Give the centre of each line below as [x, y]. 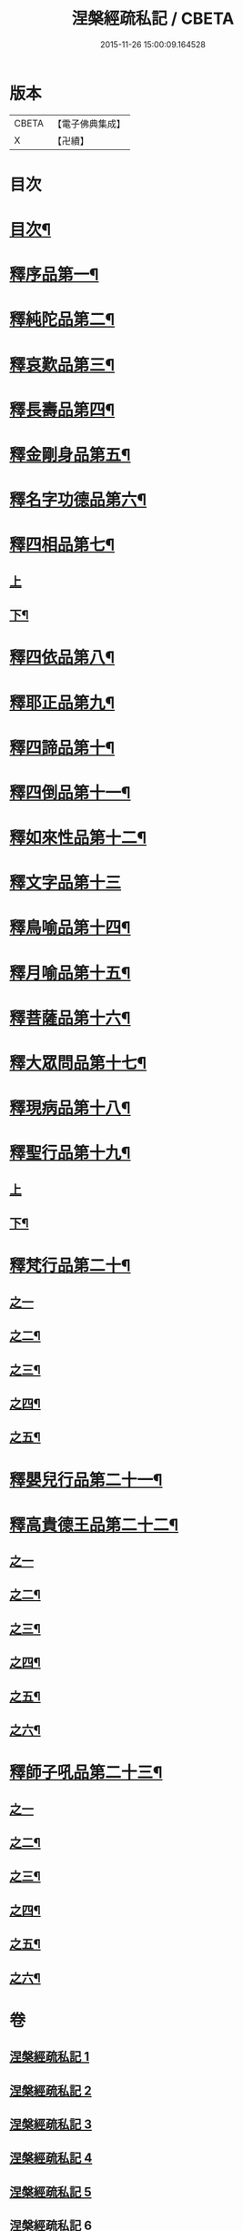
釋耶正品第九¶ [62, 703]
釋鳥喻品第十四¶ [70, 928]
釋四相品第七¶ [62, 545]
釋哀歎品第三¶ [62, 365]
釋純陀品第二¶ [62, 320]
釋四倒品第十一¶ [70, 792]
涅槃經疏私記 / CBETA [153, 19]
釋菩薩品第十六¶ [70, 1018]
